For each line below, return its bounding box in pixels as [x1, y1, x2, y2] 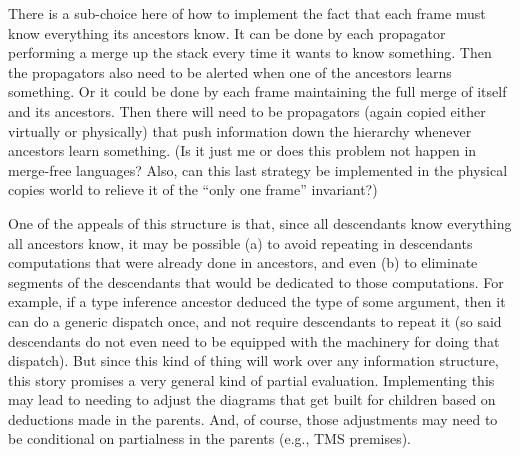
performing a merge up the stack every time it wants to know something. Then [8, 42, 492, 63]
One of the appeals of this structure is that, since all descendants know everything [8, 212, 512, 233]
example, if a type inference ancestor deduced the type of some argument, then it [8, 291, 506, 312]
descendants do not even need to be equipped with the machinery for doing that [8, 330, 500, 351]
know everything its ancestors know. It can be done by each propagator [8, 22, 446, 43]
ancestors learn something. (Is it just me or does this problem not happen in [8, 140, 477, 161]
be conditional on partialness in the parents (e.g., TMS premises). [8, 428, 412, 449]
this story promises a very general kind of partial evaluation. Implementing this [8, 369, 495, 390]
